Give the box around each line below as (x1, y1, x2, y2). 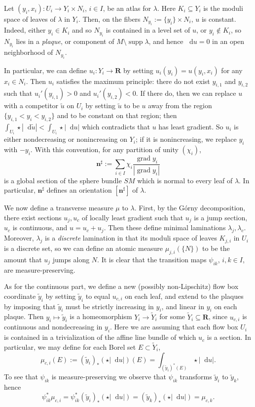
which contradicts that (82, 121, 150, 131)
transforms (180, 371, 212, 382)
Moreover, (4, 233, 34, 243)
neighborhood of (4, 47, 53, 57)
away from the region (148, 100, 212, 111)
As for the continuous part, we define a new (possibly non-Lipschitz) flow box (4, 281, 239, 291)
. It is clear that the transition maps (97, 254, 207, 264)
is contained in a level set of (106, 25, 190, 35)
